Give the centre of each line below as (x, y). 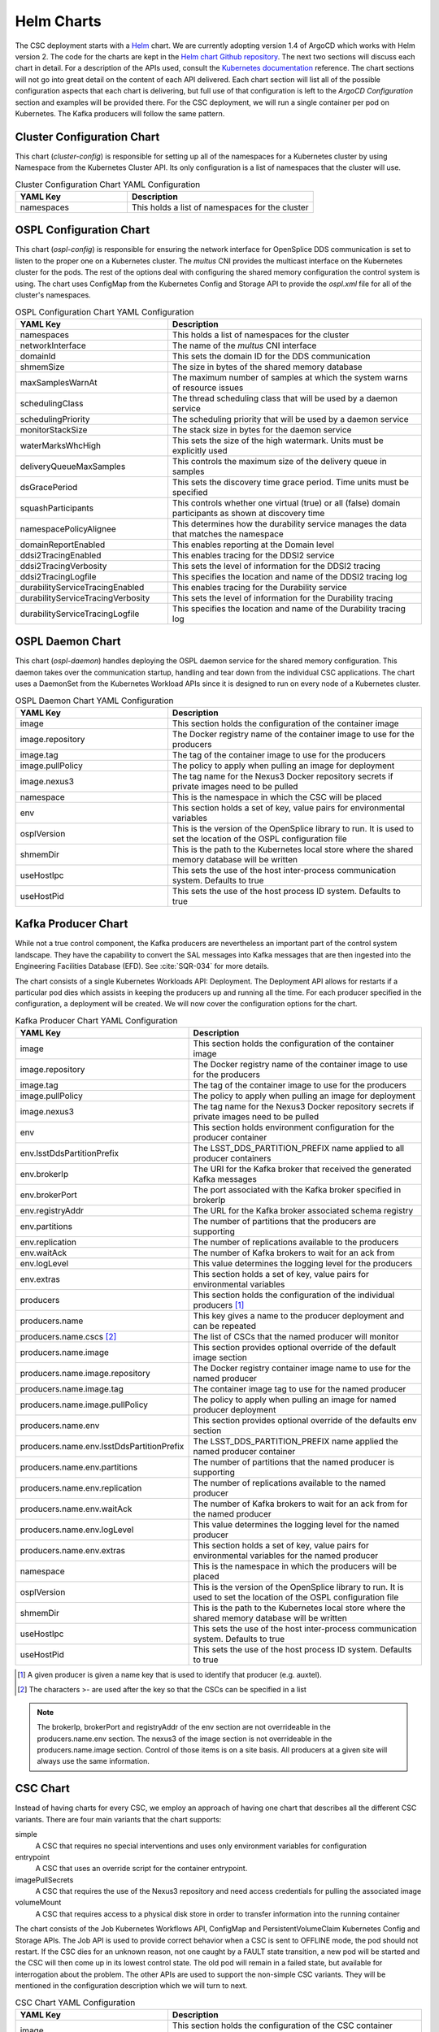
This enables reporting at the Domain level (253, 545)
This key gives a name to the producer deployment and (299, 1316)
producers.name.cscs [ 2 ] (68, 1337)
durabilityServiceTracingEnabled (82, 587)
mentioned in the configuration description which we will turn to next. (131, 1986)
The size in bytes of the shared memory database (267, 367)
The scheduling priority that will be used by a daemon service (290, 419)
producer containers (232, 1158)
